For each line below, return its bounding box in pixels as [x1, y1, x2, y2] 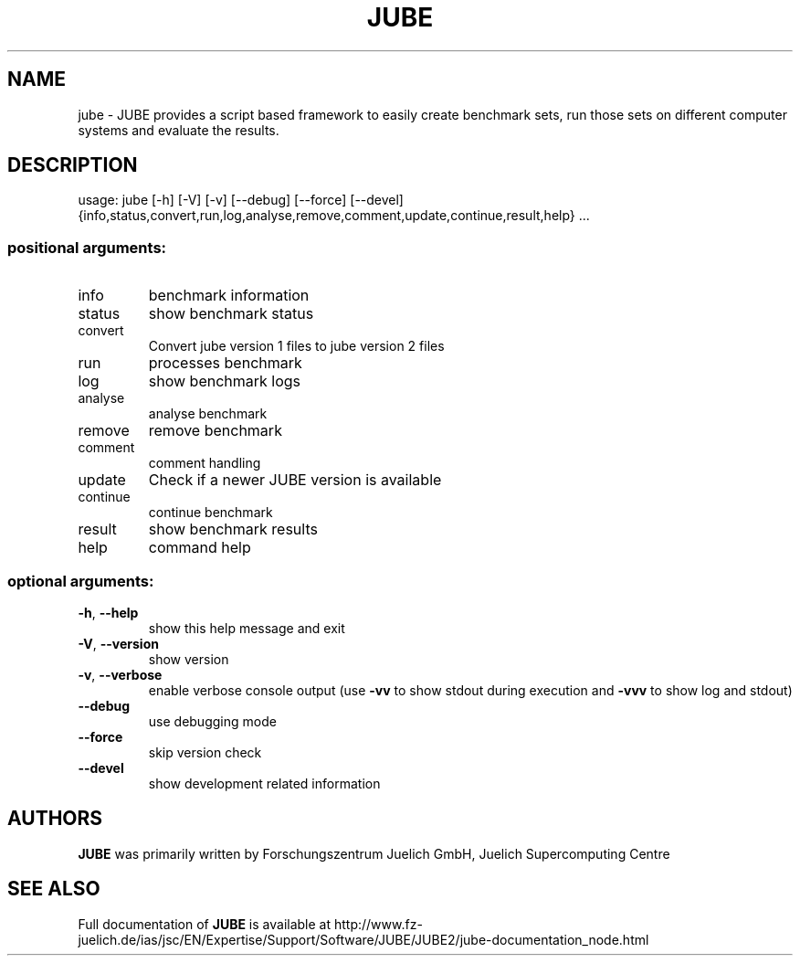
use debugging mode [148, 713, 277, 729]
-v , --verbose [78, 666, 163, 683]
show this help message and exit [148, 619, 345, 636]
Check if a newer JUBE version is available [148, 471, 442, 490]
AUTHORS [7, 807, 103, 831]
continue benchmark [148, 504, 273, 521]
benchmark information [148, 286, 310, 305]
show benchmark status [148, 304, 314, 323]
